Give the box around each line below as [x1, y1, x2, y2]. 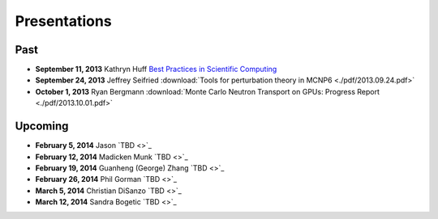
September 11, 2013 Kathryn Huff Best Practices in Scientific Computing [35, 65, 277, 74]
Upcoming [15, 120, 69, 133]
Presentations [15, 12, 113, 30]
